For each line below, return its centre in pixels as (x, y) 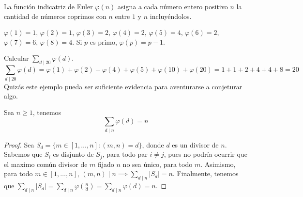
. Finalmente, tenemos (205, 173)
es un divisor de (195, 144)
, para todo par (125, 154)
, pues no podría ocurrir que (205, 154)
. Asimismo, (218, 164)
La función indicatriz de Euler (48, 6)
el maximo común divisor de (46, 164)
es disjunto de (73, 154)
